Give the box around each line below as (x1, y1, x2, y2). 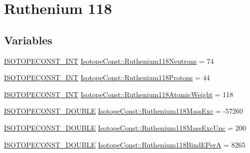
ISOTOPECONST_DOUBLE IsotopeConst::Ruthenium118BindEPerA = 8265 (4, 139, 246, 150)
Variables (4, 32, 53, 47)
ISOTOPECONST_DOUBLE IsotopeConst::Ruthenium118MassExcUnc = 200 (4, 122, 246, 133)
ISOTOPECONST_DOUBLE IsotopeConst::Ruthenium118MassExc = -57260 (4, 106, 243, 116)
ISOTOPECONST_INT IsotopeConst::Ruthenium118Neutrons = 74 (4, 55, 214, 66)
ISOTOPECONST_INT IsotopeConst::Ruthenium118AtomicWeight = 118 (4, 89, 234, 99)
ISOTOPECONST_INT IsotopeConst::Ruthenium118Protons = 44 (4, 72, 210, 83)
